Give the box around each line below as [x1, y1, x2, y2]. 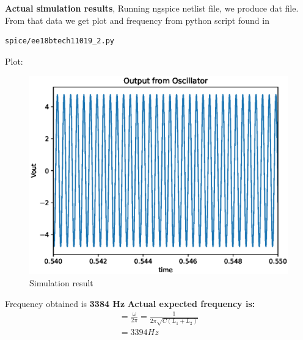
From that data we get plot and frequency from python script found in [5, 13, 269, 26]
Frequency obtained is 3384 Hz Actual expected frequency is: [5, 297, 255, 309]
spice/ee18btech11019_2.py [5, 37, 114, 46]
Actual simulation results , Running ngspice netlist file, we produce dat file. [5, 2, 299, 14]
